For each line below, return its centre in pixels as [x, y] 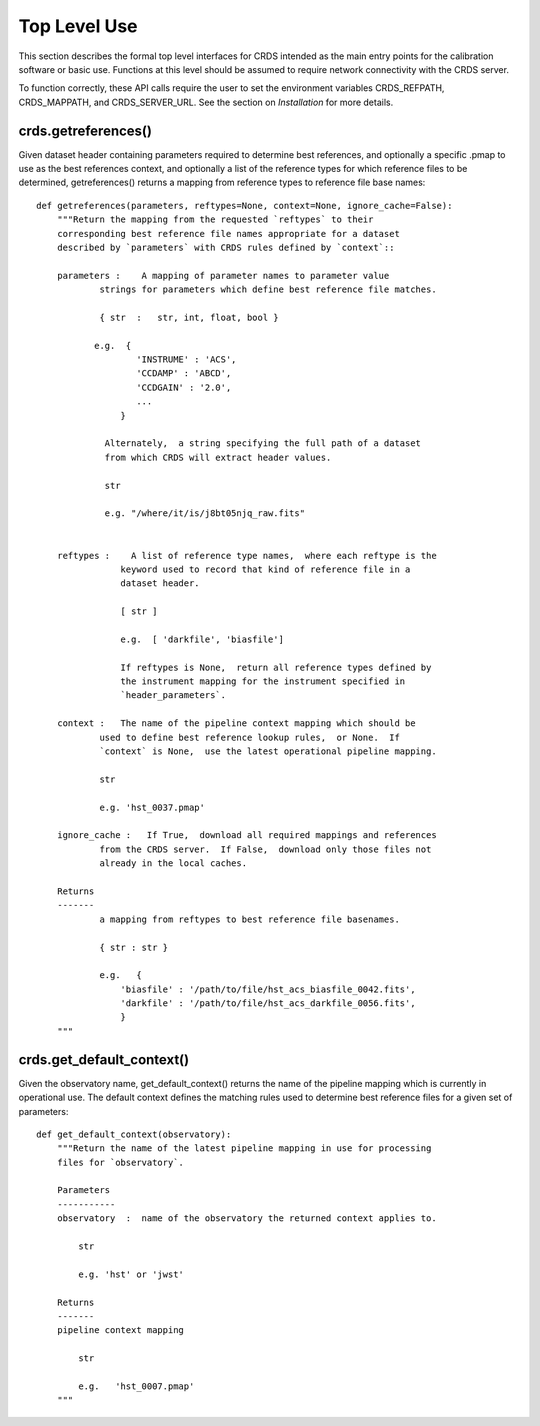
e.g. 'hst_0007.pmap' [136, 1386]
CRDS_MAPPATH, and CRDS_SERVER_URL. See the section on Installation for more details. [206, 102]
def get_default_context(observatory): [134, 1134]
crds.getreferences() [85, 130]
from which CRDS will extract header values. [218, 457]
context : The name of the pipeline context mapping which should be [236, 723]
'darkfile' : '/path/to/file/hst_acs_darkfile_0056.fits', [268, 1003]
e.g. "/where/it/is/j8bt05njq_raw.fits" [204, 513]
